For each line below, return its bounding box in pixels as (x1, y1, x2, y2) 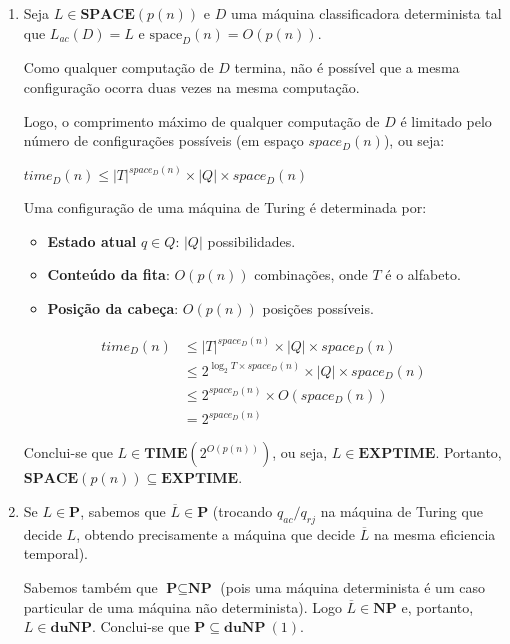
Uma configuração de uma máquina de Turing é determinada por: (23, 197, 427, 218)
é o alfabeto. (385, 264, 461, 285)
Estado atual (47, 230, 137, 251)
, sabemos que (80, 501, 166, 522)
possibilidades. (207, 230, 296, 251)
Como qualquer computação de (23, 57, 214, 78)
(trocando (212, 501, 273, 522)
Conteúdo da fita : (47, 264, 170, 285)
